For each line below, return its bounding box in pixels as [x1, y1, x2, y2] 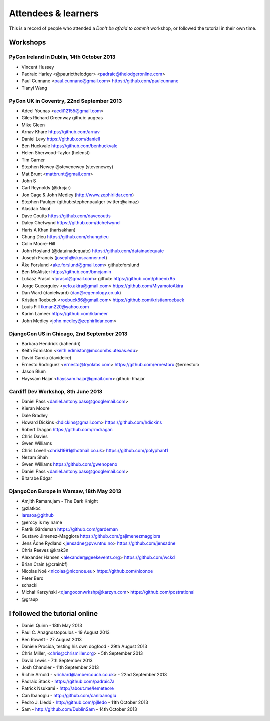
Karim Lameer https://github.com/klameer [21, 311, 108, 317]
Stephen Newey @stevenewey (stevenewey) [21, 164, 114, 170]
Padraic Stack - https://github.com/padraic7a [21, 678, 115, 684]
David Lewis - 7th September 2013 [21, 657, 93, 663]
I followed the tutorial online [9, 609, 98, 618]
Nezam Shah [21, 454, 48, 460]
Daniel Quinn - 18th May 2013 [21, 622, 82, 628]
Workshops [9, 38, 46, 47]
